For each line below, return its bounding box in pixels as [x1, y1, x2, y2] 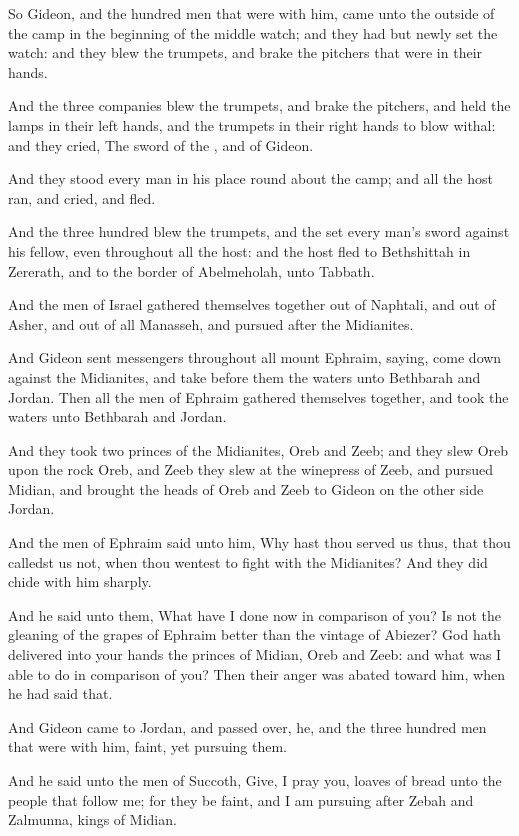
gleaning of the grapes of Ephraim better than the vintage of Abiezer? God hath [8, 624, 501, 645]
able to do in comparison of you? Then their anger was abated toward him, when [8, 663, 505, 684]
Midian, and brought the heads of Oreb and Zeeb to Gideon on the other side [8, 478, 484, 499]
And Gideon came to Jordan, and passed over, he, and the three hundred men [8, 716, 487, 737]
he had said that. [8, 683, 113, 704]
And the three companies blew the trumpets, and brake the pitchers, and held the [8, 95, 511, 116]
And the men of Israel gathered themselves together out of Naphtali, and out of [8, 294, 496, 315]
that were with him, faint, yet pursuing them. [8, 736, 288, 757]
